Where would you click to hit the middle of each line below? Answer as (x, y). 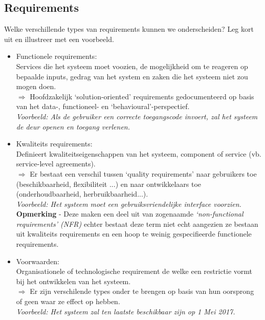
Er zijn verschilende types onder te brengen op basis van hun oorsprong (142, 291)
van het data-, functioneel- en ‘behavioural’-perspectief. (103, 106)
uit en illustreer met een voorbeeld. (59, 39)
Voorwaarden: (38, 261)
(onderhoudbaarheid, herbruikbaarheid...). (82, 194)
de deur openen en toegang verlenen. (73, 126)
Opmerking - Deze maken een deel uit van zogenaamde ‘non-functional (130, 214)
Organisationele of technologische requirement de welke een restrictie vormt (134, 271)
